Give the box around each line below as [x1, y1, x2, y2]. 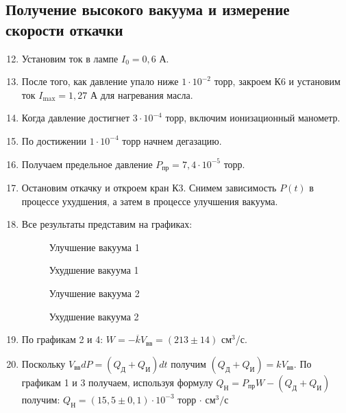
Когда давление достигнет [21, 110, 130, 125]
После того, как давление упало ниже [21, 74, 179, 88]
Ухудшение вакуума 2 [49, 309, 139, 323]
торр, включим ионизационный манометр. [165, 110, 341, 125]
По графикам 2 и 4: [21, 332, 103, 346]
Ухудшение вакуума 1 [49, 263, 139, 277]
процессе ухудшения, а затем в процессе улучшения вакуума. [21, 193, 278, 208]
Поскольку [21, 356, 66, 370]
